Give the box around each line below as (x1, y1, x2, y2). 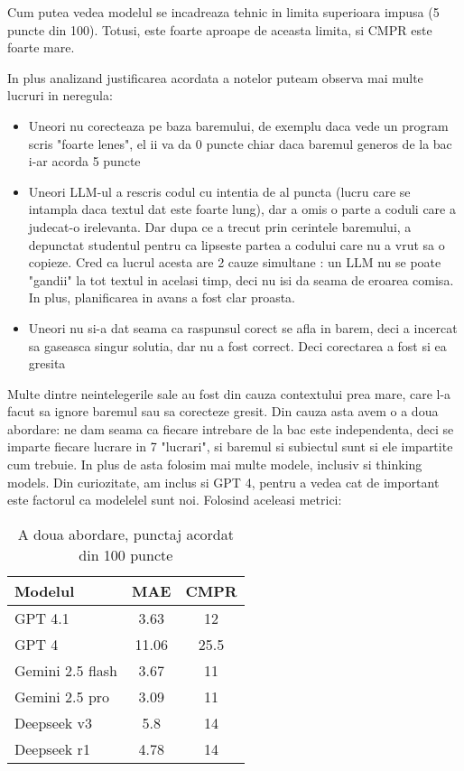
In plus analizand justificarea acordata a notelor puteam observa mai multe (7, 68, 423, 87)
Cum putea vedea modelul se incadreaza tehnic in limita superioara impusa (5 (7, 3, 440, 21)
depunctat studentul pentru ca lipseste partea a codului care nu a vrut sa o (28, 235, 445, 254)
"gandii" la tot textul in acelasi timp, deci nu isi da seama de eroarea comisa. (28, 270, 454, 289)
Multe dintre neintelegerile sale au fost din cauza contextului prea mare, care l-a (7, 384, 451, 403)
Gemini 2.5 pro (14, 685, 110, 707)
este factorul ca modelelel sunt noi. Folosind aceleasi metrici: (7, 490, 342, 509)
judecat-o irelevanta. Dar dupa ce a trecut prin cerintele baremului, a (28, 217, 412, 236)
